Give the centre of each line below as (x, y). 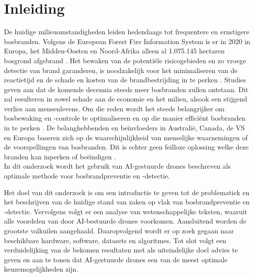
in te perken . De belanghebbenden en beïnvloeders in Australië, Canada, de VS (125, 128)
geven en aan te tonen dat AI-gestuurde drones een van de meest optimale (116, 259)
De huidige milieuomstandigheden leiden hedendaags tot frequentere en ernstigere (127, 32)
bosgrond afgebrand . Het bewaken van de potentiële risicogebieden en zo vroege (125, 60)
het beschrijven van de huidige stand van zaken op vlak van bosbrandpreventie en (127, 202)
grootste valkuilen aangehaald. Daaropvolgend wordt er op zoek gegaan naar (119, 230)
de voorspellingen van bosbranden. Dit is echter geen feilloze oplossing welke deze (127, 147)
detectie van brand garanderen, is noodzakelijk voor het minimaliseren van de (121, 70)
